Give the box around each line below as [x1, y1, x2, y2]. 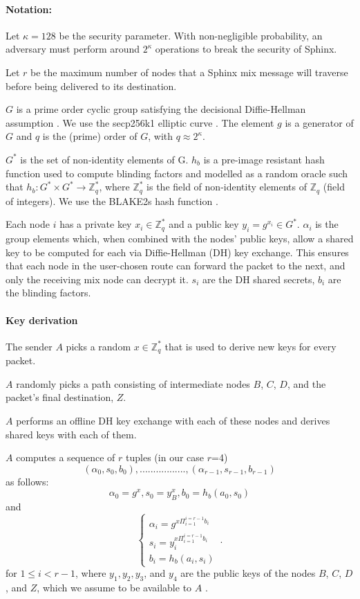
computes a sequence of [16, 450, 115, 465]
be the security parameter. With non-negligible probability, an [59, 28, 323, 42]
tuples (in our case [126, 450, 205, 465]
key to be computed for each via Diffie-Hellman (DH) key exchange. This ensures [6, 244, 349, 259]
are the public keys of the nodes [180, 566, 316, 580]
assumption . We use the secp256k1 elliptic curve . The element [6, 115, 274, 129]
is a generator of [285, 115, 354, 129]
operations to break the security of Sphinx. [155, 42, 337, 56]
